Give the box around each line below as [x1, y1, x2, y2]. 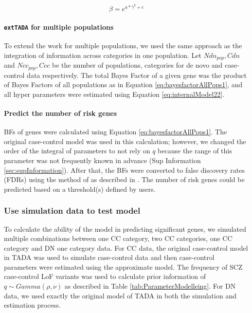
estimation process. [4, 300, 61, 310]
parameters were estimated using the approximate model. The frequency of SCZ [4, 261, 243, 272]
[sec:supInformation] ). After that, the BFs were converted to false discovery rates [4, 165, 245, 175]
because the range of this [158, 146, 232, 156]
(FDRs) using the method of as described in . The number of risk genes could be [4, 174, 245, 184]
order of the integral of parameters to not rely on [4, 146, 150, 156]
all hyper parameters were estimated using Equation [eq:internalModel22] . [4, 89, 224, 99]
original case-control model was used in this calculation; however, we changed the [4, 136, 246, 146]
